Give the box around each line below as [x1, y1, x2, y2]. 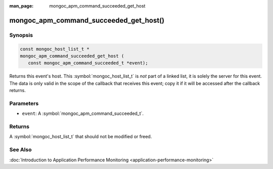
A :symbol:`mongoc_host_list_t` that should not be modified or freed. [9, 134, 152, 140]
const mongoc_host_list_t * [20, 46, 89, 52]
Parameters [9, 100, 39, 107]
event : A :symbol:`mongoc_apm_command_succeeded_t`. [22, 110, 144, 116]
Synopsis [9, 31, 33, 38]
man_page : [9, 3, 34, 9]
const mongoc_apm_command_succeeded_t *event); [28, 60, 149, 66]
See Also [9, 146, 32, 153]
